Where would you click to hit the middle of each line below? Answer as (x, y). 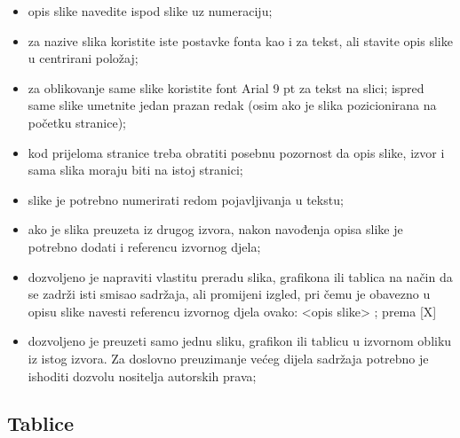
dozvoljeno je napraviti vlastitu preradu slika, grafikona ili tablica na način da (240, 276)
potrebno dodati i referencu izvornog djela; (144, 246)
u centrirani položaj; (83, 58)
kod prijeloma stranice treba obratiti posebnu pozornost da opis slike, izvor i (236, 152)
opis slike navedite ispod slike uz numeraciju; (150, 11)
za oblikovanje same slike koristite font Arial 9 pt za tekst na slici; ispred (226, 87)
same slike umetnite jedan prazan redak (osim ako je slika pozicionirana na (232, 105)
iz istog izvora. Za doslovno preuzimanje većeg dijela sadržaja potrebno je (228, 358)
